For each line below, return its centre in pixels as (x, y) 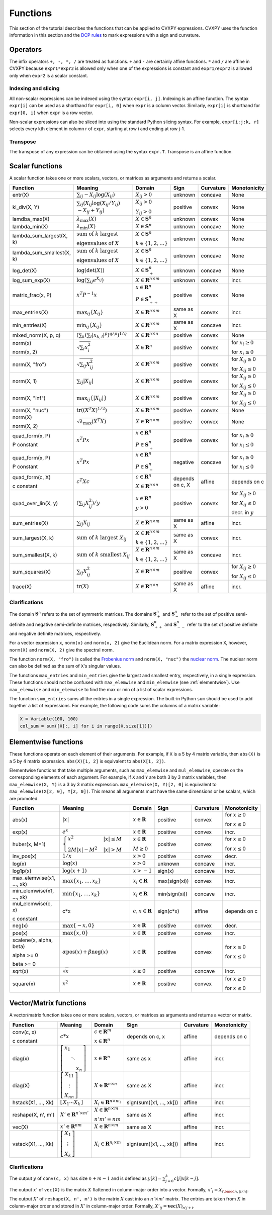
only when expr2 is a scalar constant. (49, 75)
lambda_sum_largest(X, (40, 236)
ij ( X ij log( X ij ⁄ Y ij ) (100, 204)
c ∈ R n (144, 476)
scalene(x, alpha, (32, 940)
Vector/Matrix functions (48, 1003)
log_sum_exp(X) (31, 281)
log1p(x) (22, 871)
